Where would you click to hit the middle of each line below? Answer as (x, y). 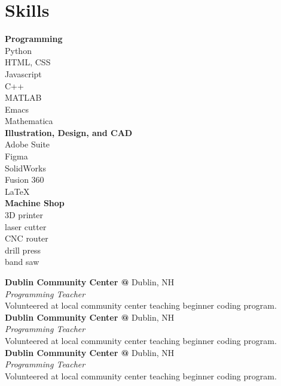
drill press (23, 250)
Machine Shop (35, 203)
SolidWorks (25, 168)
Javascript (23, 73)
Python (18, 50)
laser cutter (26, 226)
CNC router (27, 238)
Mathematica (29, 121)
